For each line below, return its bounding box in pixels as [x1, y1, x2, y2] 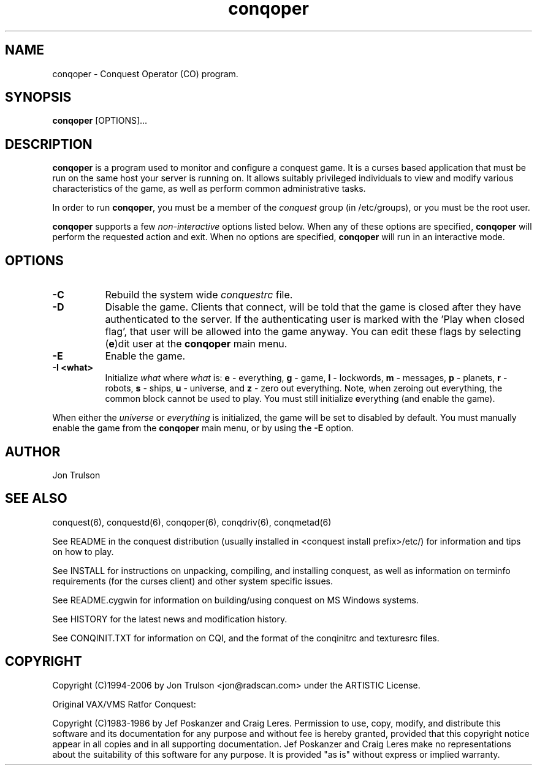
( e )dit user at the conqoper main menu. [105, 338, 288, 350]
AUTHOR [5, 444, 61, 459]
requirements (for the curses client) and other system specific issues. [52, 575, 333, 586]
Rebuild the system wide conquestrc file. [105, 289, 293, 301]
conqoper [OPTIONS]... [52, 115, 148, 126]
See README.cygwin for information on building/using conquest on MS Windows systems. [52, 594, 419, 605]
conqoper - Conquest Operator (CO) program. [52, 68, 238, 79]
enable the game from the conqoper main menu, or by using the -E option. [52, 423, 354, 434]
